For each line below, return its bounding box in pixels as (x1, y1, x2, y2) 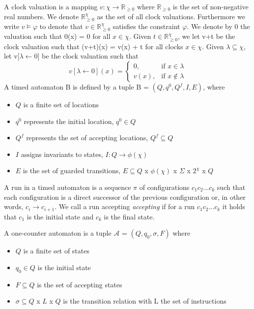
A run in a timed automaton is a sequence (4, 182, 131, 192)
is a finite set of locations (23, 99, 99, 110)
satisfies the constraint (113, 21, 180, 31)
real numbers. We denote (4, 11, 79, 21)
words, (4, 201, 24, 212)
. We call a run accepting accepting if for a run (55, 201, 195, 212)
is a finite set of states (23, 246, 89, 256)
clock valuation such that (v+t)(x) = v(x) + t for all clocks (4, 41, 183, 51)
